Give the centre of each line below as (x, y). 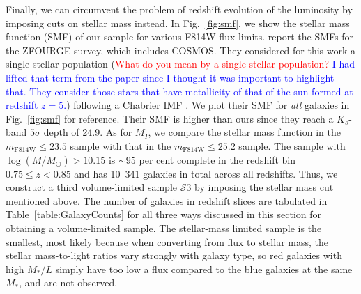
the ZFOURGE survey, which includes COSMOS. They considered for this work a (181, 50)
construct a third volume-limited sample (92, 187)
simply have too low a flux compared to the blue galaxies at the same (204, 269)
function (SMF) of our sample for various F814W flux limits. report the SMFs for (179, 37)
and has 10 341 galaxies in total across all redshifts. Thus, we (206, 173)
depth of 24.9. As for (88, 132)
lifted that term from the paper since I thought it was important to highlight (170, 77)
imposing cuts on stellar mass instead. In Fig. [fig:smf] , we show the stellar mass (178, 23)
